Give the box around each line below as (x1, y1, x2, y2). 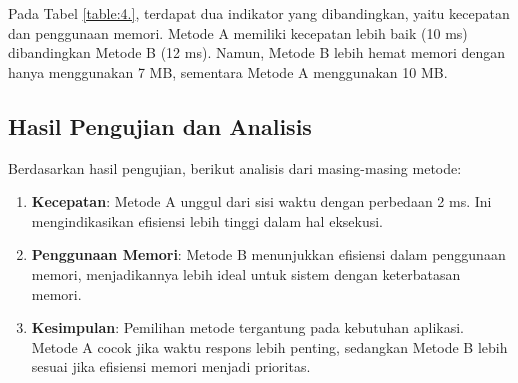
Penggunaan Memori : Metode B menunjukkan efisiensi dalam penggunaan (31, 244, 506, 265)
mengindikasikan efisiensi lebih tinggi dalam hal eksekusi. (31, 210, 383, 231)
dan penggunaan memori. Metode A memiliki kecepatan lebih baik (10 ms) (8, 22, 468, 43)
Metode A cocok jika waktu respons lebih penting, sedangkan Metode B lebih (31, 336, 508, 357)
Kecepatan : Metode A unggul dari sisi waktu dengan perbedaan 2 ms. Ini (31, 191, 492, 212)
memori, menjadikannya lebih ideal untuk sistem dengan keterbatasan (31, 263, 461, 284)
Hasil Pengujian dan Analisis (8, 110, 312, 141)
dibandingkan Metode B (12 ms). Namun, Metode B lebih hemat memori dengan (8, 42, 506, 63)
